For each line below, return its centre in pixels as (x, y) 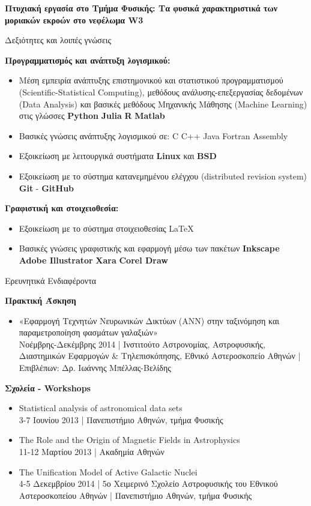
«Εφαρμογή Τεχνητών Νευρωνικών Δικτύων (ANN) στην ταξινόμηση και (149, 320)
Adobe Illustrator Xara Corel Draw (93, 260)
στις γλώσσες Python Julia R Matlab (92, 116)
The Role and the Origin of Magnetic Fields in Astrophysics (129, 440)
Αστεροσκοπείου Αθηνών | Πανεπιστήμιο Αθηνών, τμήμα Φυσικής (135, 495)
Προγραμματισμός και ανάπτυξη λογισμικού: (88, 60)
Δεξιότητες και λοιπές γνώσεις (58, 40)
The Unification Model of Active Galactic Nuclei (108, 471)
